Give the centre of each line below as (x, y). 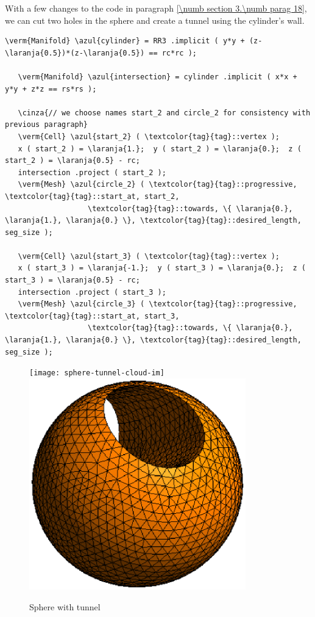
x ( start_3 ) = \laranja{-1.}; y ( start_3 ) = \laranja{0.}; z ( (162, 268)
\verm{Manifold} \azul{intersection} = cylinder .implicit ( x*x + (157, 77)
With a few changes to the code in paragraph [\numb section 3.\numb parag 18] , (156, 8)
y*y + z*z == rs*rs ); (51, 89)
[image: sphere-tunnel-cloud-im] (97, 373)
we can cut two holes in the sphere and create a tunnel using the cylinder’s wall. (155, 20)
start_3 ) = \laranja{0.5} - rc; (73, 280)
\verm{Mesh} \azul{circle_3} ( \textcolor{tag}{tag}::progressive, (157, 304)
